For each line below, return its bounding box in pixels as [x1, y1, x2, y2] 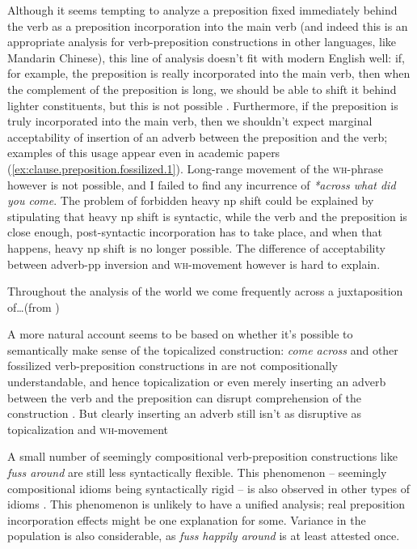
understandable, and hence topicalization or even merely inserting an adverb [7, 373, 386, 390]
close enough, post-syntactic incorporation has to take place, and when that [7, 223, 382, 240]
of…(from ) [7, 298, 60, 315]
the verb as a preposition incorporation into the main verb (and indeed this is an [7, 17, 408, 34]
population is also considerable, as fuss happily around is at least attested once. [7, 527, 400, 544]
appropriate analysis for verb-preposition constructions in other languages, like [7, 33, 397, 50]
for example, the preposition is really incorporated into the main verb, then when [7, 65, 411, 82]
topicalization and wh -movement [7, 420, 169, 437]
